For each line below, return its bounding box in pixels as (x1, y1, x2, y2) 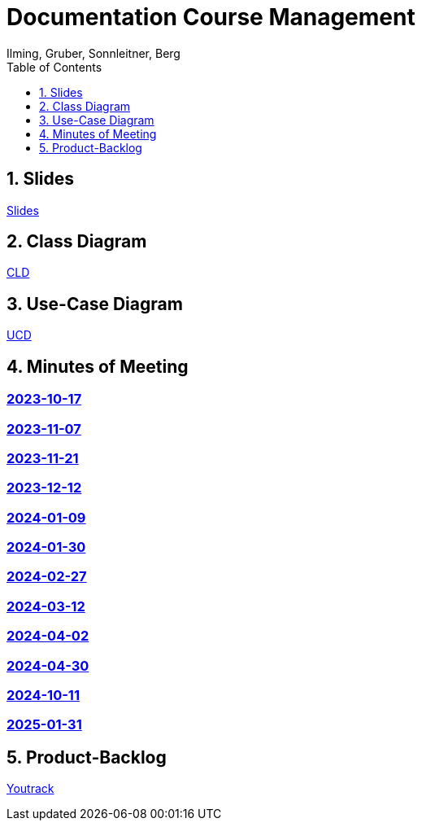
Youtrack (7, 781, 54, 796)
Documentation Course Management (7, 3, 415, 31)
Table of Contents (7, 59, 102, 74)
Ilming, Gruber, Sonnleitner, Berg (7, 46, 181, 60)
